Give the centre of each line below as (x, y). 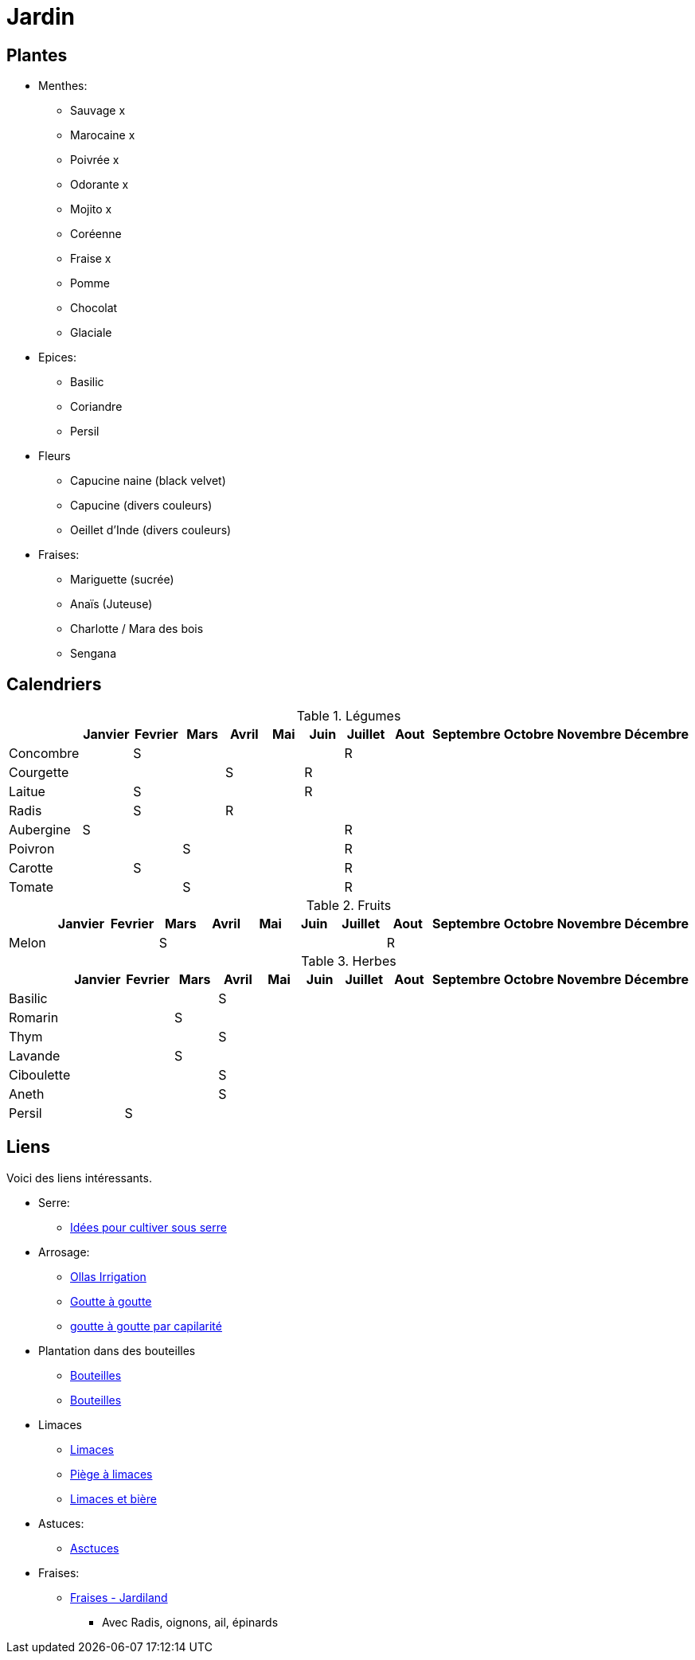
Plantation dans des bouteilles (117, 1350)
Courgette (39, 773)
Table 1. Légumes (349, 716)
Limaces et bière (113, 1498)
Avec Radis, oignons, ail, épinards (190, 1622)
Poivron (32, 849)
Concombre (44, 754)
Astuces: (61, 1523)
